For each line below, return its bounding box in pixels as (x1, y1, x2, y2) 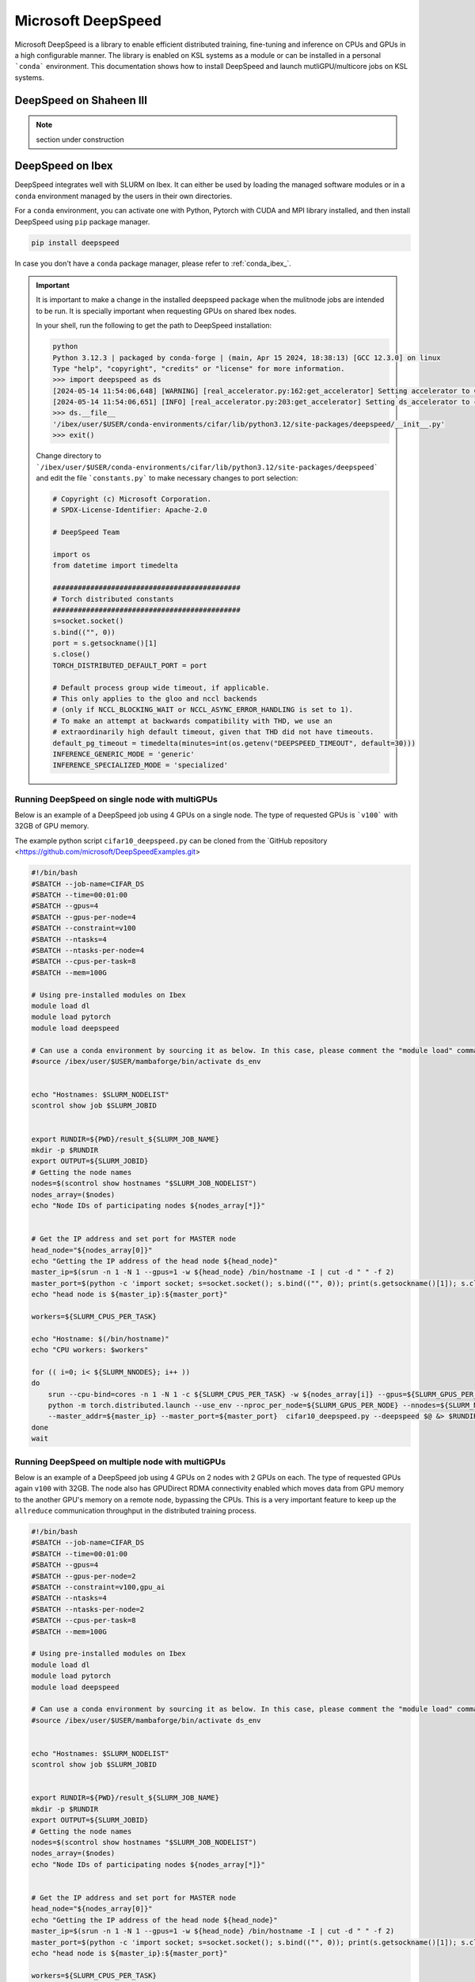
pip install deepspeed (31, 238, 120, 247)
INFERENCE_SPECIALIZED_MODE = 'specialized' (52, 761, 229, 770)
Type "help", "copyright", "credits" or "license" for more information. (52, 364, 345, 373)
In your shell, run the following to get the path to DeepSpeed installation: (36, 321, 272, 331)
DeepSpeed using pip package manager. (14, 216, 150, 226)
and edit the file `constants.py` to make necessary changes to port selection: (36, 473, 298, 483)
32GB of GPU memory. (14, 821, 89, 831)
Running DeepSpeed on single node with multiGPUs (14, 794, 218, 805)
